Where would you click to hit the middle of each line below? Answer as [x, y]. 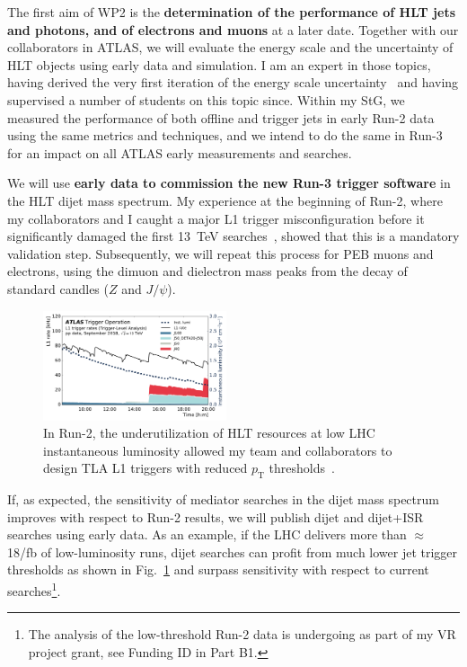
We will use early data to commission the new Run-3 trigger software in [229, 183]
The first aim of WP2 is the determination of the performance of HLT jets [232, 12]
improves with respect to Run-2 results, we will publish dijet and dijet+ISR [216, 516]
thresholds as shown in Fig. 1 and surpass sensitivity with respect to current [218, 569]
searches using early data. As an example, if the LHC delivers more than [207, 534]
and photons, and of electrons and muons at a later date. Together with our [233, 29]
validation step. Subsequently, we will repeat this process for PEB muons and [220, 253]
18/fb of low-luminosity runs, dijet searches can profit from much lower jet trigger [233, 551]
